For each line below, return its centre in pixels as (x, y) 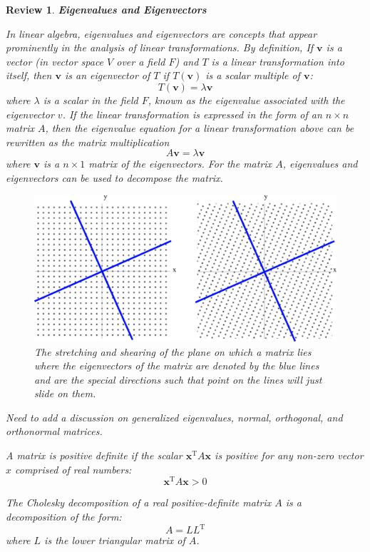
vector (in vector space (55, 61)
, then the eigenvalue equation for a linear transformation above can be (200, 128)
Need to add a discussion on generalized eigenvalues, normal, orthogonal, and (174, 417)
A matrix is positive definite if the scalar (94, 455)
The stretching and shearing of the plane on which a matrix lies (173, 351)
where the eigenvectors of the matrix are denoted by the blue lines (177, 366)
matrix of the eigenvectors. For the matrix (180, 164)
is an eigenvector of (107, 75)
